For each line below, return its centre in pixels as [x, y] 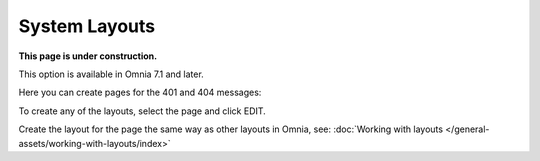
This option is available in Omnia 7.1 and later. [111, 74]
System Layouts [87, 26]
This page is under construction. [88, 56]
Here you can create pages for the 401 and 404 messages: [140, 92]
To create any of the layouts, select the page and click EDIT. [142, 111]
